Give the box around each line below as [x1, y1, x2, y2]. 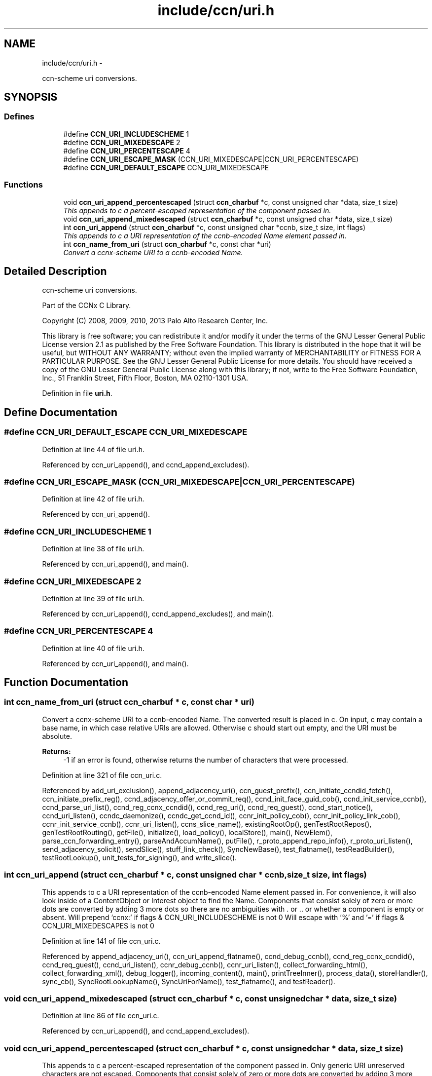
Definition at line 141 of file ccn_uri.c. [42, 936, 161, 945]
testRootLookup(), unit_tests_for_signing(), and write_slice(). [42, 853, 237, 862]
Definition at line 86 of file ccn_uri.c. [42, 1011, 159, 1020]
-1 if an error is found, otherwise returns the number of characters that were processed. [63, 755, 348, 764]
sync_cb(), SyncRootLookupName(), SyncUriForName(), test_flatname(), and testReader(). [42, 977, 335, 986]
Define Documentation [4, 406, 117, 419]
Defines [4, 112, 35, 122]
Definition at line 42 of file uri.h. [42, 495, 144, 503]
